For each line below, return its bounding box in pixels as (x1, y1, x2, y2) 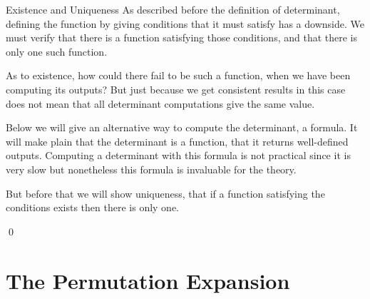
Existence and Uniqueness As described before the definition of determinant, (6, 2, 340, 16)
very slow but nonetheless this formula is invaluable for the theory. (6, 161, 297, 176)
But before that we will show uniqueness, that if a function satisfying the (6, 186, 325, 201)
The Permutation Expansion (6, 265, 290, 295)
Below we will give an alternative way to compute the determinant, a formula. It (6, 120, 358, 135)
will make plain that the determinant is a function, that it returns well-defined (6, 133, 349, 148)
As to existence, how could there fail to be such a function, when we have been (6, 68, 351, 83)
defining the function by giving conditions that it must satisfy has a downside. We (6, 16, 364, 31)
